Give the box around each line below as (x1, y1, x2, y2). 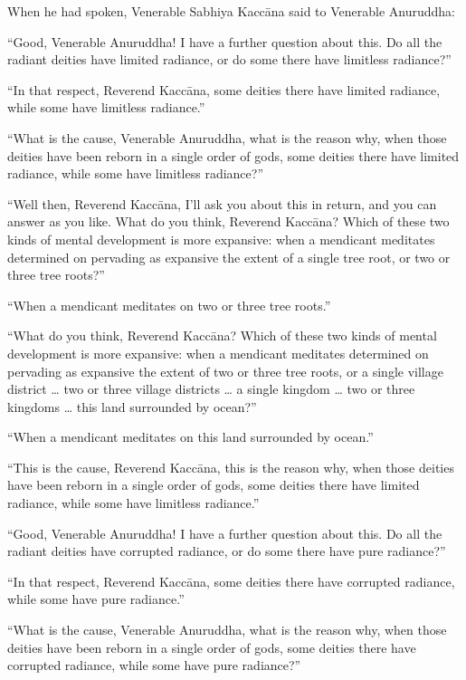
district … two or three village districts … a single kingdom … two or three (7, 379, 415, 398)
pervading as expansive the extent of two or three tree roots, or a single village (7, 361, 443, 380)
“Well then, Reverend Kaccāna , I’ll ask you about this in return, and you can (7, 194, 437, 213)
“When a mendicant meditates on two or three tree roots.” (7, 295, 331, 314)
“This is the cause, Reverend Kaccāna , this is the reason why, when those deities (7, 457, 454, 476)
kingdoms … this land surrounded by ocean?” (7, 397, 257, 416)
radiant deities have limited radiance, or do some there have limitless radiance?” (7, 50, 452, 69)
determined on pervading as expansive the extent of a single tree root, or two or (7, 247, 451, 266)
